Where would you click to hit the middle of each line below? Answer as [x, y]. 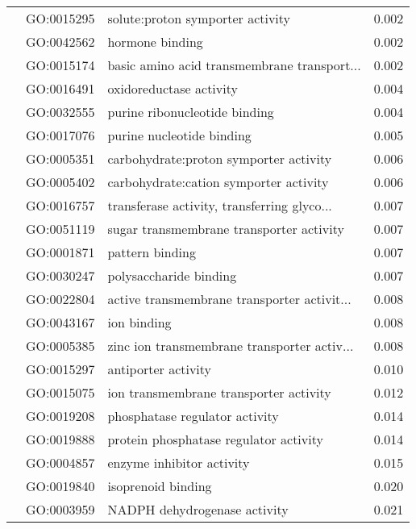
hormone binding [155, 42]
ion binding [139, 322]
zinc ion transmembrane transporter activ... [231, 346]
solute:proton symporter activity [199, 18]
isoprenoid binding [160, 486]
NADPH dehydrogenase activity [198, 509]
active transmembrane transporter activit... [229, 299]
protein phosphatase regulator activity [215, 439]
